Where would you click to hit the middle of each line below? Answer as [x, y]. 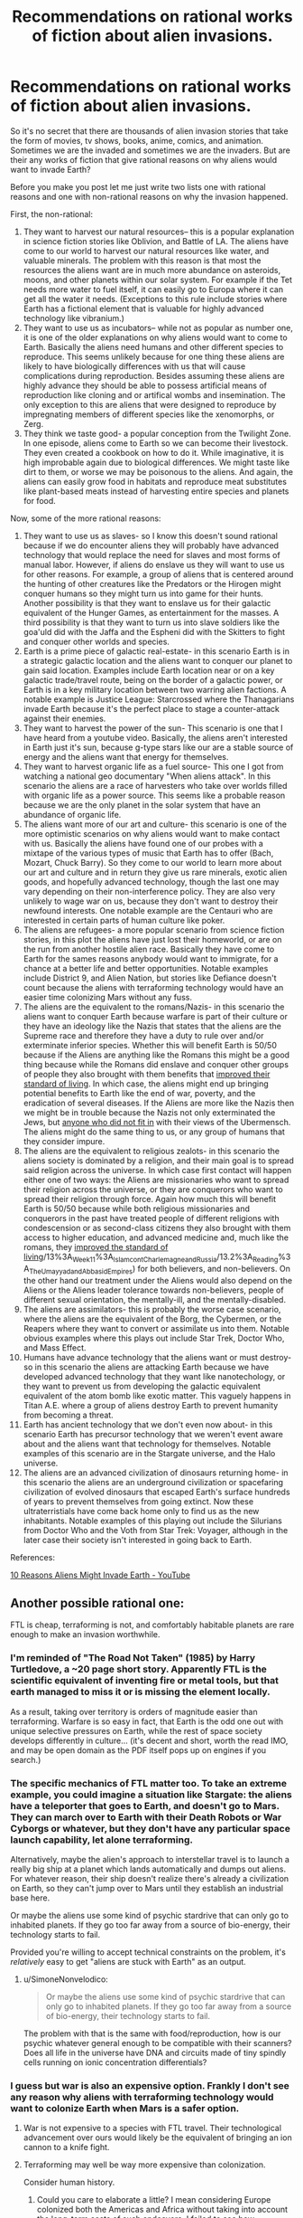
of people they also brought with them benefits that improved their [147, 1074]
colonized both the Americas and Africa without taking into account [162, 2210]
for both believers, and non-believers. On [214, 1268]
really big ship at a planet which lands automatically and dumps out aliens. [148, 1869]
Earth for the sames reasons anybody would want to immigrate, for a [151, 958]
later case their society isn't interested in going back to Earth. [138, 1540]
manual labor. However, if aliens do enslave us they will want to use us [154, 564]
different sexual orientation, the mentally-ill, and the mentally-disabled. [155, 1299]
